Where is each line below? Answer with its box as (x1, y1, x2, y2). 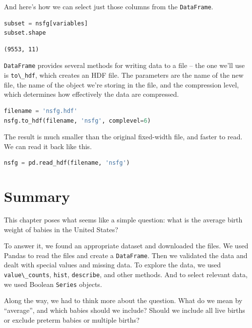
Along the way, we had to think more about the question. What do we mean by (4, 295, 243, 306)
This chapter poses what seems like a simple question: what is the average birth (4, 215, 243, 225)
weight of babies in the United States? (4, 224, 118, 234)
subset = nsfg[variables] (4, 20, 88, 27)
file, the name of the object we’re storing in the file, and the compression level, (4, 79, 239, 89)
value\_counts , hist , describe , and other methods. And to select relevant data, (4, 269, 248, 280)
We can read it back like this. (4, 141, 92, 151)
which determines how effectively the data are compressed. (4, 89, 179, 99)
